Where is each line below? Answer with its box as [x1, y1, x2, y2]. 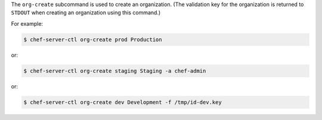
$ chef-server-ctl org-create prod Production [23, 36, 162, 43]
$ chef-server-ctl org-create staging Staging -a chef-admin [23, 67, 206, 74]
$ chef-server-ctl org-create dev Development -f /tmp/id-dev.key [23, 99, 222, 106]
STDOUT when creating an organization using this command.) [11, 9, 161, 16]
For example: [11, 20, 44, 27]
